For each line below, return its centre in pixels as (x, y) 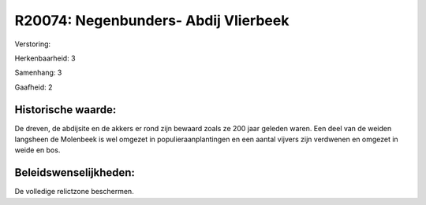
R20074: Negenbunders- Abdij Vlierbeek (152, 20)
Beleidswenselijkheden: (75, 173)
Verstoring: (33, 44)
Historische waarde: (65, 110)
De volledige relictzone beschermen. (74, 192)
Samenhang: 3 (38, 73)
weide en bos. (37, 150)
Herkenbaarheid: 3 (45, 58)
